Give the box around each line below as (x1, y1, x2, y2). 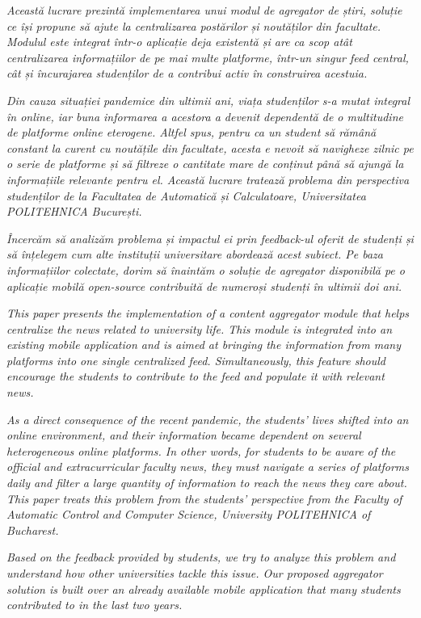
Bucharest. (6, 521, 59, 538)
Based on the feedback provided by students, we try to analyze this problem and (6, 549, 396, 565)
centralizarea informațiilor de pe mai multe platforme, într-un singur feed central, (6, 48, 409, 65)
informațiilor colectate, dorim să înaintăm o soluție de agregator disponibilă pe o (6, 261, 405, 278)
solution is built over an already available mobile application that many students (6, 580, 401, 597)
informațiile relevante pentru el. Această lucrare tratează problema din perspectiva (6, 170, 410, 187)
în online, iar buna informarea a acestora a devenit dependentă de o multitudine (6, 107, 403, 124)
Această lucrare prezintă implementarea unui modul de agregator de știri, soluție (6, 2, 402, 18)
